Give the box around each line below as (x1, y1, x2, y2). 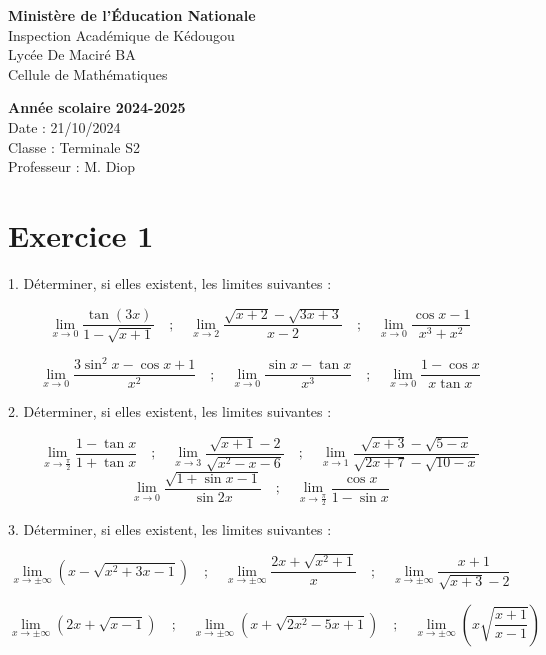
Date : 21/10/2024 (8, 116, 121, 137)
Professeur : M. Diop (8, 156, 136, 177)
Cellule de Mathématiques (8, 63, 168, 84)
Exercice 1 (8, 214, 154, 255)
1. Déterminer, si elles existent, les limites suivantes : (8, 272, 332, 293)
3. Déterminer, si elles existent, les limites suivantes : (8, 518, 332, 539)
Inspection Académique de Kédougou (8, 24, 235, 45)
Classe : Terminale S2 (8, 136, 141, 157)
